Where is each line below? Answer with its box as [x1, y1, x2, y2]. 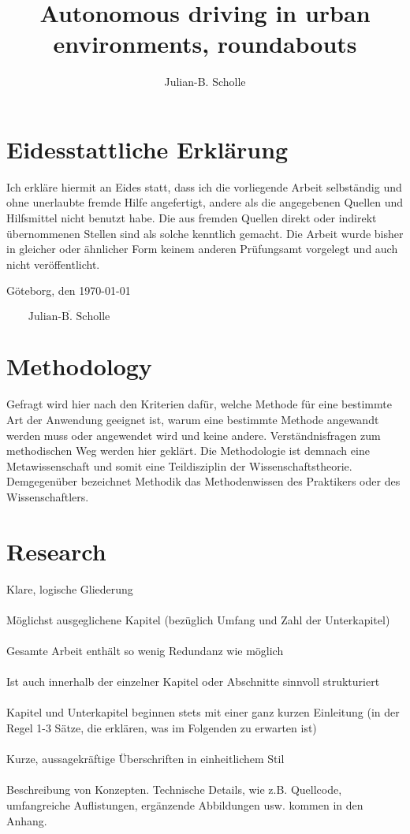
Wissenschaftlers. [6, 488, 89, 504]
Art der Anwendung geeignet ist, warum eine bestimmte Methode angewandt [6, 411, 379, 427]
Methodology [6, 350, 152, 382]
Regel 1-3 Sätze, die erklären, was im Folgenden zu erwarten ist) [6, 719, 317, 735]
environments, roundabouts [53, 28, 357, 60]
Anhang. [6, 812, 47, 828]
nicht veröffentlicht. [6, 255, 100, 272]
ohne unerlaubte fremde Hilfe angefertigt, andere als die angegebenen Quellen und [6, 194, 404, 210]
